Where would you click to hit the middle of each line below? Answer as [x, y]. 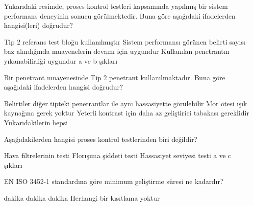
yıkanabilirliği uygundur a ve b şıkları [61, 60]
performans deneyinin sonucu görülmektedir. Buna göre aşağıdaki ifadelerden [120, 15]
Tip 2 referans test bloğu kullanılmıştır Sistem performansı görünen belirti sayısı [125, 41]
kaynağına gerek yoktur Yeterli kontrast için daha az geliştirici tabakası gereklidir [126, 113]
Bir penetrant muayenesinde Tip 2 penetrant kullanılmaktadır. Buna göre [115, 77]
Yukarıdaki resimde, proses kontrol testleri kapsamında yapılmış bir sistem [116, 6]
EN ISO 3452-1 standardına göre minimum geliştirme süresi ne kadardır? [114, 181]
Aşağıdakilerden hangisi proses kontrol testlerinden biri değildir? [101, 139]
